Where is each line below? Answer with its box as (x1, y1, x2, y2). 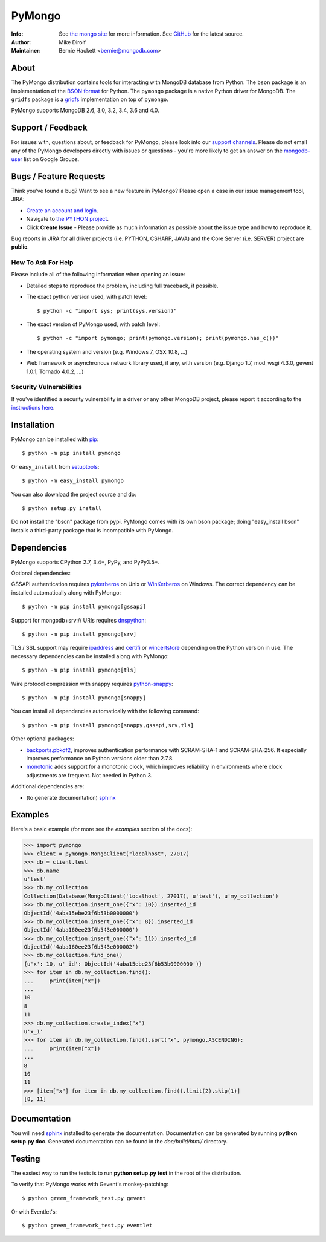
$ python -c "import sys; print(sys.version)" (37, 307, 177, 314)
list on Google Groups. (24, 155, 80, 163)
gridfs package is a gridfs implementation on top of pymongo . (11, 96, 169, 103)
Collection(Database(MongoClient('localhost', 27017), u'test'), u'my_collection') (24, 892, 279, 900)
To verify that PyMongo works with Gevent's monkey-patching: (11, 1180, 168, 1188)
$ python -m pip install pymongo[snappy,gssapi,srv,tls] (22, 722, 194, 728)
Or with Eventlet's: (11, 1208, 57, 1215)
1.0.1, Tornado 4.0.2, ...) (26, 368, 84, 375)
